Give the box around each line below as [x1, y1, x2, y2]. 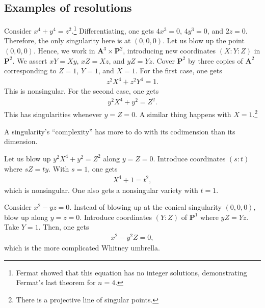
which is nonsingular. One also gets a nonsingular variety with [4, 184, 198, 195]
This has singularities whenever [4, 109, 102, 120]
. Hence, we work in [33, 45, 95, 56]
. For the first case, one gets [135, 65, 222, 76]
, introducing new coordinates [123, 45, 216, 56]
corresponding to [4, 65, 57, 76]
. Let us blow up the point [163, 35, 245, 46]
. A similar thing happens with [135, 109, 231, 120]
